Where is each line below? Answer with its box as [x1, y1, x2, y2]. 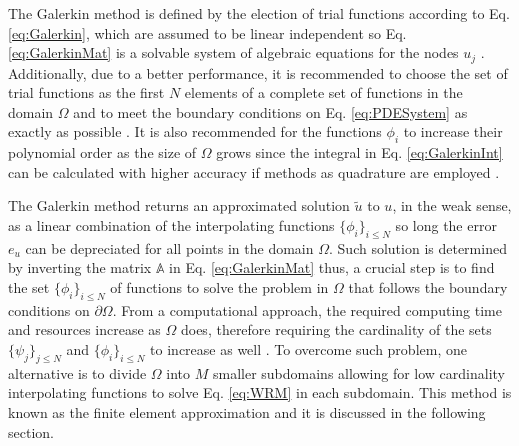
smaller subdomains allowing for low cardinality [212, 362, 506, 383]
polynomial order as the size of [8, 142, 197, 163]
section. [8, 421, 54, 442]
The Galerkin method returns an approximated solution [8, 195, 350, 216]
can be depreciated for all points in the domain [25, 237, 314, 258]
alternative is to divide [8, 362, 147, 383]
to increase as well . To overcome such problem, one [150, 338, 467, 359]
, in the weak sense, [392, 195, 512, 216]
